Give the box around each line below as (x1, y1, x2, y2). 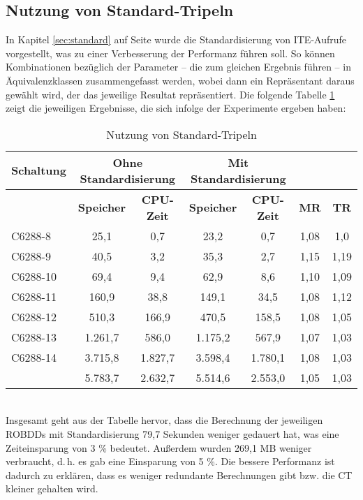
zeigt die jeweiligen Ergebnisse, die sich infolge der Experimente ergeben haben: (6, 101, 346, 115)
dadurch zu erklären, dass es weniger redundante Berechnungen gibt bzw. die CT (6, 467, 353, 482)
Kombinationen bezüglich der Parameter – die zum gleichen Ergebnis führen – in (6, 59, 351, 74)
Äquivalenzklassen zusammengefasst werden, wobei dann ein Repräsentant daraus (6, 73, 355, 87)
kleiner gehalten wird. (6, 481, 98, 496)
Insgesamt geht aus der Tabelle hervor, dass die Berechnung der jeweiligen (6, 413, 323, 427)
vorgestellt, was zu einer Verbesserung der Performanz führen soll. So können (6, 45, 335, 60)
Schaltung (11, 162, 66, 179)
